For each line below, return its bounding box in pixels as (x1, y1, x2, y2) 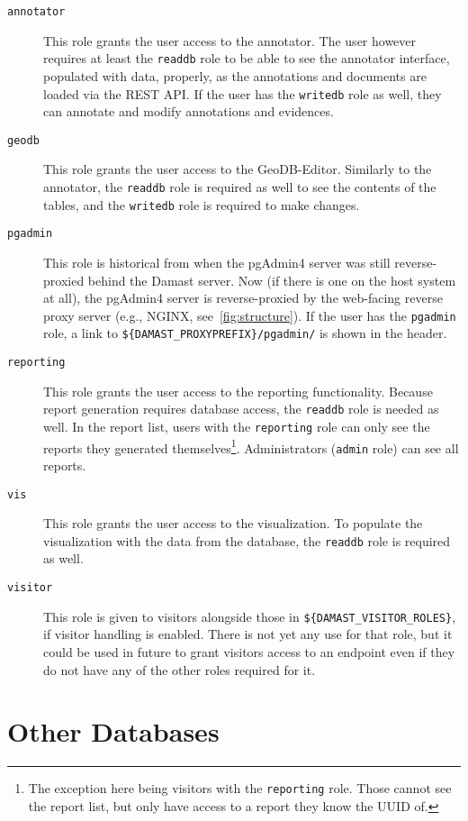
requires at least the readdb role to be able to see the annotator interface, (43, 49, 450, 68)
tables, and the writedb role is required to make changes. (43, 195, 360, 214)
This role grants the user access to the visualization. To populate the (43, 514, 423, 533)
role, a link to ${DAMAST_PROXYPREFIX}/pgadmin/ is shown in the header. (43, 324, 447, 342)
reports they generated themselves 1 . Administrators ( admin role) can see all (43, 435, 459, 457)
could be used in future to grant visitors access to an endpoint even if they (43, 642, 455, 661)
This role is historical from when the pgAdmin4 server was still (43, 252, 391, 271)
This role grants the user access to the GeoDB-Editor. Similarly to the (43, 160, 432, 178)
